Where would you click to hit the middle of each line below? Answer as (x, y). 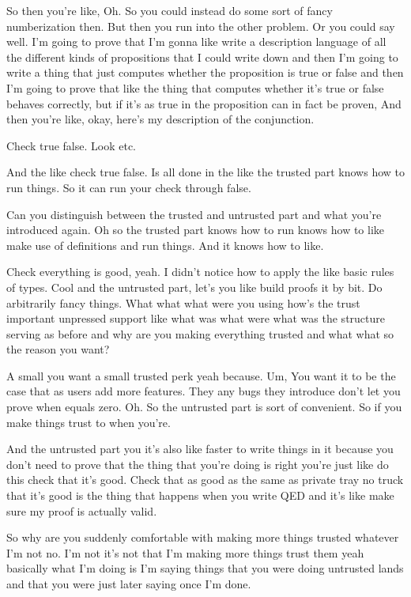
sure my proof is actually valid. (82, 510)
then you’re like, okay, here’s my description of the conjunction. (160, 119)
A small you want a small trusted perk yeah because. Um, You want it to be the (201, 375)
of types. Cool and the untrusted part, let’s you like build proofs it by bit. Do (194, 287)
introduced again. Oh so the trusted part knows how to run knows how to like (196, 230)
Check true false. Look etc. (72, 145)
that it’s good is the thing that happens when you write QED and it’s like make (200, 495)
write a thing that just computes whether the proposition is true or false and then (205, 72)
